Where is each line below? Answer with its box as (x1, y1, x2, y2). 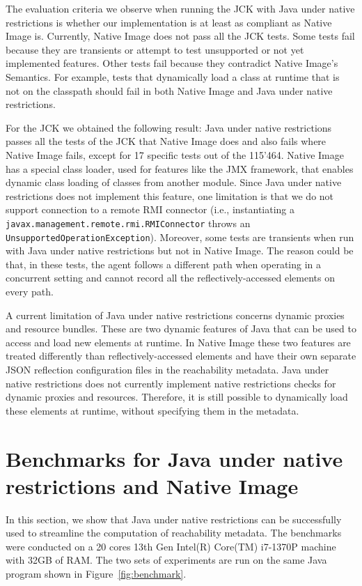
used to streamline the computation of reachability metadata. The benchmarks (6, 525, 342, 540)
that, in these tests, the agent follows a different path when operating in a (6, 256, 322, 271)
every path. (6, 284, 54, 298)
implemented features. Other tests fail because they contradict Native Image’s (6, 56, 338, 70)
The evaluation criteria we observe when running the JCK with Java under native (6, 1, 355, 15)
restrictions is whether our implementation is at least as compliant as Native (6, 15, 332, 29)
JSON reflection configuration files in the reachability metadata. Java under (6, 362, 329, 376)
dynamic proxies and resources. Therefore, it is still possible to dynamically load (6, 390, 348, 404)
